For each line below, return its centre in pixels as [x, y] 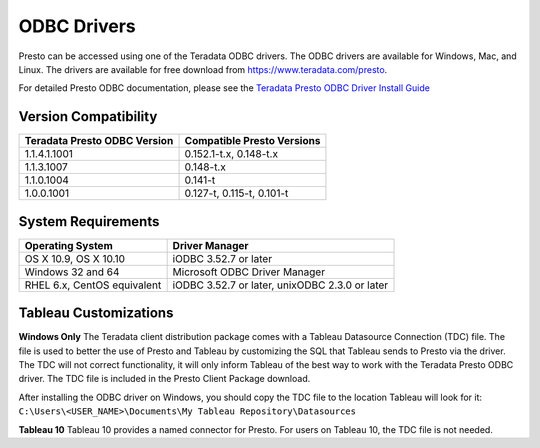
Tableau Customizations [96, 313]
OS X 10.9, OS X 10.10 [74, 258]
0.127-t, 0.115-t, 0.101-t [236, 193]
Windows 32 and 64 [72, 272]
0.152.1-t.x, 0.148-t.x [231, 154]
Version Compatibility [88, 116]
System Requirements [89, 221]
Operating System [69, 245]
